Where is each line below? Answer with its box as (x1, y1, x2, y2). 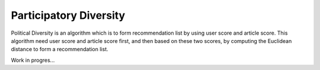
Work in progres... (11, 56, 55, 64)
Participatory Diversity (11, 9, 126, 22)
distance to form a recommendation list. (11, 46, 109, 53)
